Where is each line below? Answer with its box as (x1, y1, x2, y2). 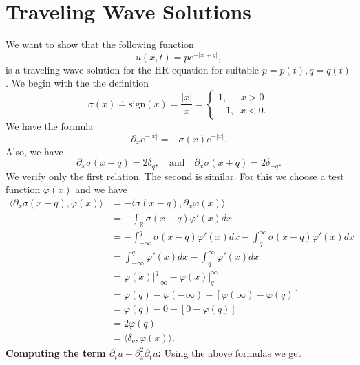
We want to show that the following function (6, 37, 194, 52)
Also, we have (6, 144, 63, 158)
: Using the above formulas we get (158, 346, 301, 360)
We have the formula (6, 118, 94, 133)
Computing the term (6, 346, 106, 360)
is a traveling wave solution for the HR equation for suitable (6, 62, 260, 76)
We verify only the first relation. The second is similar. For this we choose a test (6, 168, 344, 183)
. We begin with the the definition (6, 76, 149, 90)
